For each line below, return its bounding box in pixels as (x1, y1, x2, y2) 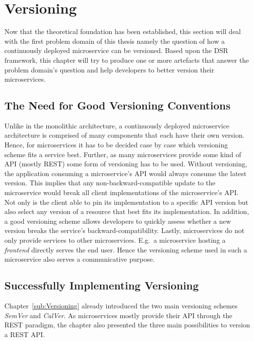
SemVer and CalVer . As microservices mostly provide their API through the (4, 310, 233, 320)
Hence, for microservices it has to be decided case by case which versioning (4, 140, 228, 150)
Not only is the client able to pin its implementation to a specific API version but (4, 197, 249, 207)
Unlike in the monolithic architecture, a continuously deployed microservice (4, 120, 230, 130)
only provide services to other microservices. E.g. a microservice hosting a (4, 235, 226, 245)
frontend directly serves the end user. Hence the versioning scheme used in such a (4, 244, 247, 254)
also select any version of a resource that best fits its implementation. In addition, (4, 206, 249, 216)
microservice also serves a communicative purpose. (4, 254, 155, 264)
